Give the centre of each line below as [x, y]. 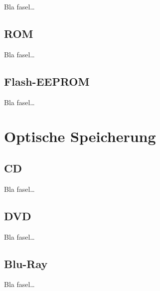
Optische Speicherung [80, 136]
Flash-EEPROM [47, 81]
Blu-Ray [26, 263]
